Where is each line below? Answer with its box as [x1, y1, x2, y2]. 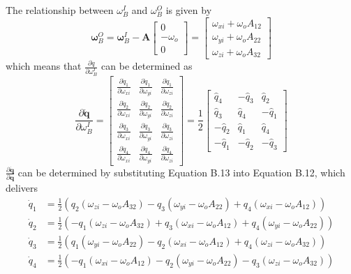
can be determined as [101, 59, 193, 73]
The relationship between [6, 3, 114, 17]
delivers [6, 181, 38, 195]
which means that [6, 59, 82, 73]
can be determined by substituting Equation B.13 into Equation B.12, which [17, 165, 345, 179]
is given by [165, 3, 212, 17]
